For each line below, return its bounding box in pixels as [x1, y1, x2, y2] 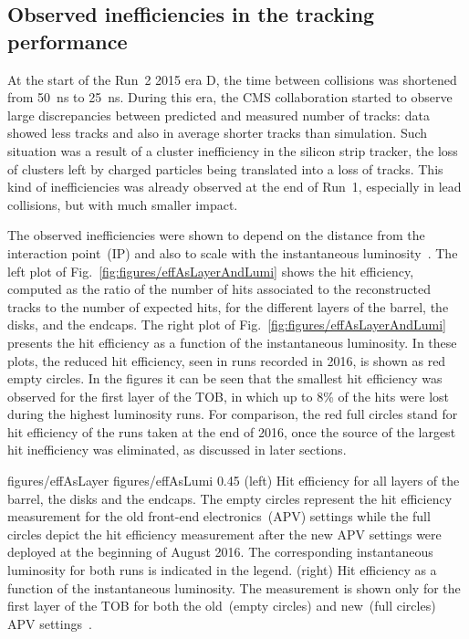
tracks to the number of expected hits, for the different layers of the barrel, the [7, 297, 449, 316]
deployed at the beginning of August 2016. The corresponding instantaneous [7, 542, 433, 561]
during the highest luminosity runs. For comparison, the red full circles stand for [7, 404, 458, 424]
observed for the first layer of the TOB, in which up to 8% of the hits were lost [7, 386, 450, 405]
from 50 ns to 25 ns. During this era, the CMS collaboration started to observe [7, 88, 453, 107]
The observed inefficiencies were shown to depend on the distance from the [7, 225, 425, 245]
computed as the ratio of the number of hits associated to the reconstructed [7, 279, 432, 299]
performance [7, 26, 128, 55]
